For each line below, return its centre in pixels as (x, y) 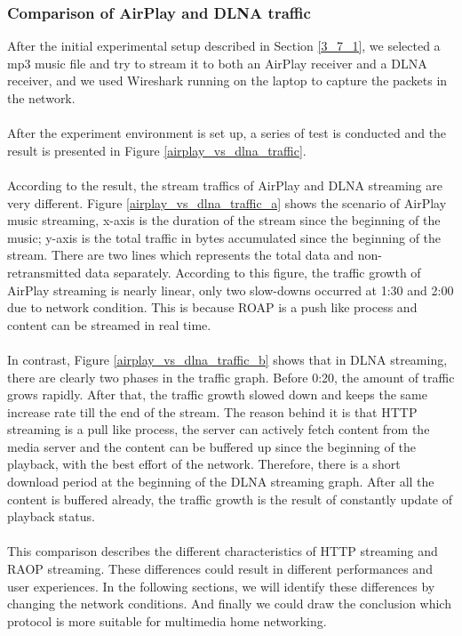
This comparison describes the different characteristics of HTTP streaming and (223, 551)
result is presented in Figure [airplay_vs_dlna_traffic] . (157, 150)
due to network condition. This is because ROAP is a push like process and (212, 307)
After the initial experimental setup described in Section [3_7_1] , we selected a (224, 46)
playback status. (51, 516)
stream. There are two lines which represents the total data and (181, 255)
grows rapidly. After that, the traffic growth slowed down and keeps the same (217, 394)
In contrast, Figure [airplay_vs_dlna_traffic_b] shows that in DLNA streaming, (227, 359)
